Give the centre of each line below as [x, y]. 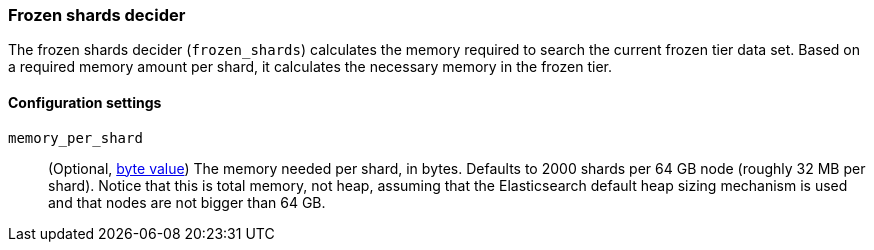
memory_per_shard [75, 137]
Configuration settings [85, 102]
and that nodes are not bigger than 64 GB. [187, 202]
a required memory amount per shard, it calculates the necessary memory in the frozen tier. [310, 67]
